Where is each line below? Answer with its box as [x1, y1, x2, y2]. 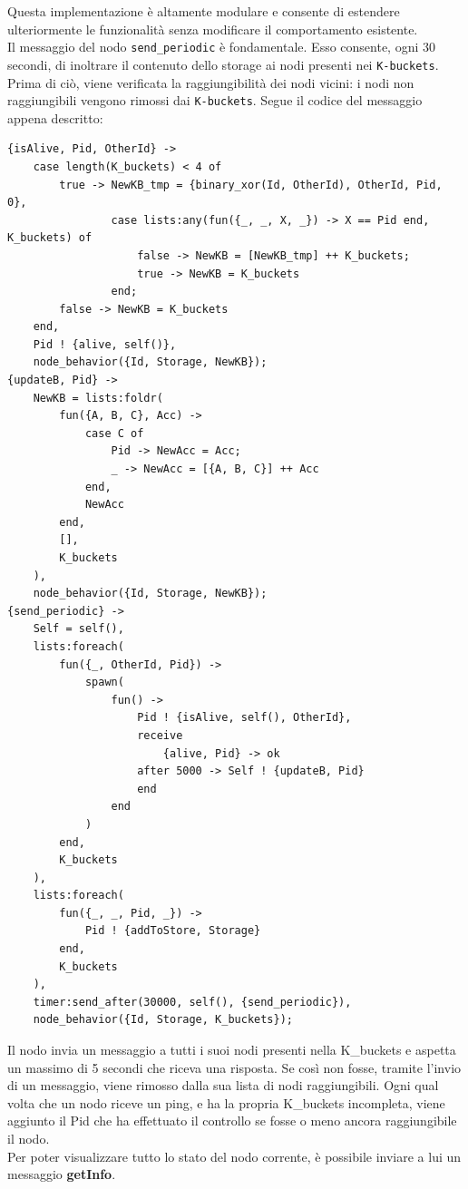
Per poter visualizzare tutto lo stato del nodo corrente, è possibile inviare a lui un [7, 1146, 462, 1165]
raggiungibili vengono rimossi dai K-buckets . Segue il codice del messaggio [7, 91, 423, 110]
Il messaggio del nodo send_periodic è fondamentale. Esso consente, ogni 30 [7, 37, 436, 56]
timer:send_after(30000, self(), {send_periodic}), [33, 995, 352, 1009]
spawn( [84, 676, 124, 689]
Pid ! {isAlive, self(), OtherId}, [137, 711, 352, 725]
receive [137, 728, 183, 742]
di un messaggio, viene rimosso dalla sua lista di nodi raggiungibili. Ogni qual [7, 1076, 439, 1095]
